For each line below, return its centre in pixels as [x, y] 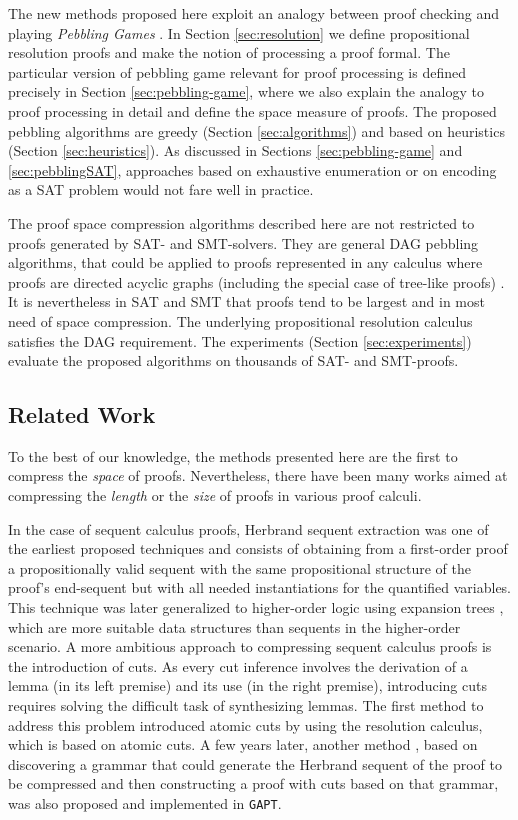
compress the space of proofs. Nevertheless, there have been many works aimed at [258, 475]
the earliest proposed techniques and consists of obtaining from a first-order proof [258, 548]
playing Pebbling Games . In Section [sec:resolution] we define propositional [239, 32]
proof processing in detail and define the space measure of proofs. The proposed [252, 110]
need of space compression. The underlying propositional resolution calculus [240, 320]
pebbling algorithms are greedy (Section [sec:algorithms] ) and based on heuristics [256, 130]
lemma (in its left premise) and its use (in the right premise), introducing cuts [247, 685]
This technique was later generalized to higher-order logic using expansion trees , [256, 607]
